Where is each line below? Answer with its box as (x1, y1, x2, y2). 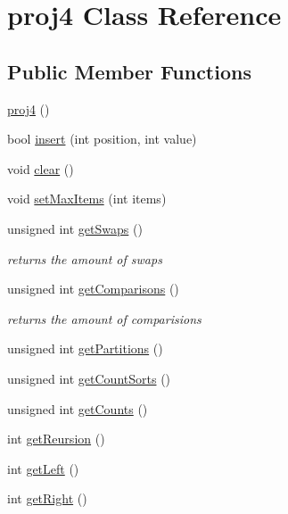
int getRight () (7, 489, 87, 508)
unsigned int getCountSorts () (7, 369, 171, 387)
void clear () (7, 159, 74, 178)
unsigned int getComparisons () (7, 279, 179, 298)
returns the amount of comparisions (7, 309, 202, 327)
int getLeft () (7, 459, 79, 477)
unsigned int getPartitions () (7, 339, 163, 358)
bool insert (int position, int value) (7, 129, 197, 148)
